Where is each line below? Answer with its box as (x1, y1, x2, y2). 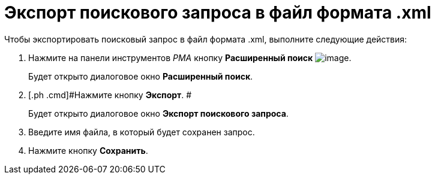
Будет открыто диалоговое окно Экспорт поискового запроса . (28, 108, 289, 119)
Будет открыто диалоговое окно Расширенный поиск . (28, 71, 253, 81)
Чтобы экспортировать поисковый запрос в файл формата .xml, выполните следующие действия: (4, 34, 407, 44)
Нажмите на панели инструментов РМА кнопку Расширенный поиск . (28, 52, 352, 63)
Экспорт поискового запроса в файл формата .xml (4, 2, 431, 23)
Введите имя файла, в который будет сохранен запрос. (28, 126, 255, 137)
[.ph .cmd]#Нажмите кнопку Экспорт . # (28, 89, 192, 100)
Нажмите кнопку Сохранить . (28, 145, 148, 156)
